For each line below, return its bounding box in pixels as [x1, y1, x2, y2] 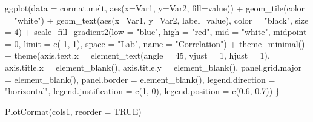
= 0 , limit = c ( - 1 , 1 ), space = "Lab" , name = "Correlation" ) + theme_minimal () [5, 37, 305, 50]
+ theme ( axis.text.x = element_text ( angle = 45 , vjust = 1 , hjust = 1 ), [5, 49, 270, 62]
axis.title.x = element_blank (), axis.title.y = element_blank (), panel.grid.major [5, 60, 302, 73]
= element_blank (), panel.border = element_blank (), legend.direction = [5, 72, 275, 85]
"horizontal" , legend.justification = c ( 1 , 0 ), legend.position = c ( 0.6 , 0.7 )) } [5, 85, 280, 97]
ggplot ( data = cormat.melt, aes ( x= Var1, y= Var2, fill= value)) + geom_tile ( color [5, 2, 305, 14]
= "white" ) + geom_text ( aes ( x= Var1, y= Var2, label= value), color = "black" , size [5, 13, 309, 26]
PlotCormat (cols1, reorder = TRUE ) [5, 104, 142, 117]
